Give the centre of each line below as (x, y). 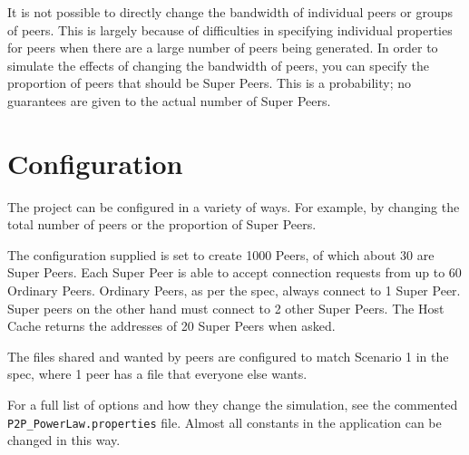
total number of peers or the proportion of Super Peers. (162, 224)
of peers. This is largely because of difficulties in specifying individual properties (230, 29)
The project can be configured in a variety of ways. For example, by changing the (234, 206)
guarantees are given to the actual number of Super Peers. (169, 100)
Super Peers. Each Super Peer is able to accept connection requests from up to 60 (234, 272)
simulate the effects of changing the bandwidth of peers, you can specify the (219, 65)
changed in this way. (64, 440)
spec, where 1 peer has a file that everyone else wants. (157, 374)
